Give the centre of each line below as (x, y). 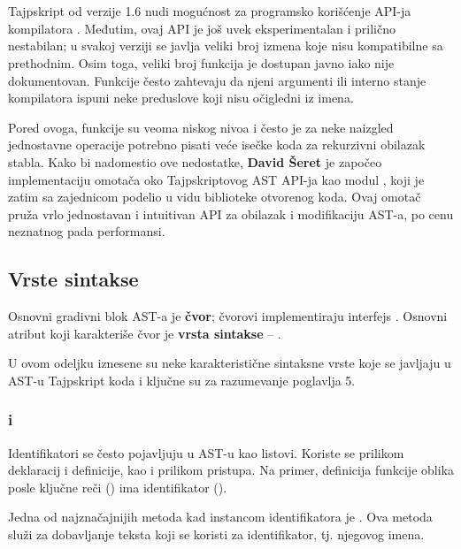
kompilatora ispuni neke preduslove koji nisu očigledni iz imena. (181, 98)
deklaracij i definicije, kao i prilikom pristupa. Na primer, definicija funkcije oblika (231, 470)
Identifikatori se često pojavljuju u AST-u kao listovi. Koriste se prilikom (206, 452)
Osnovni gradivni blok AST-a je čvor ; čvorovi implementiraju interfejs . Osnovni (228, 316)
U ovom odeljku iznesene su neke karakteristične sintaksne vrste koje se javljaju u (230, 363)
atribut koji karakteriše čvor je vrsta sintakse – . (145, 333)
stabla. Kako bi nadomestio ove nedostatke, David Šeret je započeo (195, 161)
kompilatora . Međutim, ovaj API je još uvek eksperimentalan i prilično (202, 28)
